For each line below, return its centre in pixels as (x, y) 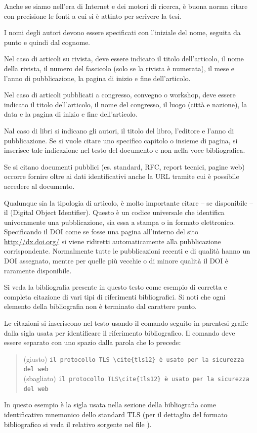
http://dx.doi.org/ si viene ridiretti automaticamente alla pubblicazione (112, 241)
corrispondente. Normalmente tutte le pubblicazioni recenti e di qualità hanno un (127, 251)
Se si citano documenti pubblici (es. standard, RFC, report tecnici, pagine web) (124, 166)
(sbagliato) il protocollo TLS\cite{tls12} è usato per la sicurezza (136, 378)
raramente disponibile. (38, 270)
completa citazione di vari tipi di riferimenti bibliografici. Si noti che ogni (115, 296)
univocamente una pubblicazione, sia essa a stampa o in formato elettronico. (120, 222)
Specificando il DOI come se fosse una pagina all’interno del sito (101, 232)
